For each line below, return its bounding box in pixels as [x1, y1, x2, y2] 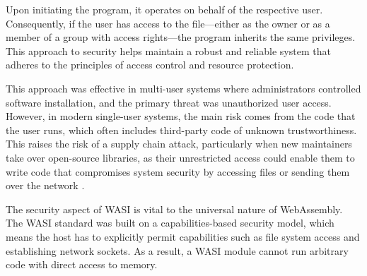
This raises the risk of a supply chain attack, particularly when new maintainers [6, 136, 352, 151]
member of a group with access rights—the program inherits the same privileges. [6, 30, 356, 44]
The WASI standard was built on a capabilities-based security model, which [6, 215, 334, 230]
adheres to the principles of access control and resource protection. [6, 57, 294, 72]
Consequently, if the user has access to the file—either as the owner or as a [6, 16, 330, 30]
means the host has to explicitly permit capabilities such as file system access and [6, 229, 360, 244]
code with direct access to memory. [6, 257, 158, 272]
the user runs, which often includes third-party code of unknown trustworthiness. [6, 122, 357, 137]
